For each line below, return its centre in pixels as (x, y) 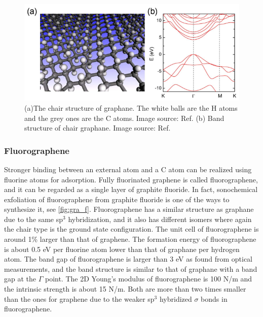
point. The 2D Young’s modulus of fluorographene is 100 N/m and (148, 279)
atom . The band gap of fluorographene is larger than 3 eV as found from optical (128, 259)
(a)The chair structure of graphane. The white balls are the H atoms (131, 107)
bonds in (214, 298)
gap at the (20, 279)
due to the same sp (34, 219)
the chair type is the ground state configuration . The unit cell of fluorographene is (131, 229)
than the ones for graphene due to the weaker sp (79, 298)
